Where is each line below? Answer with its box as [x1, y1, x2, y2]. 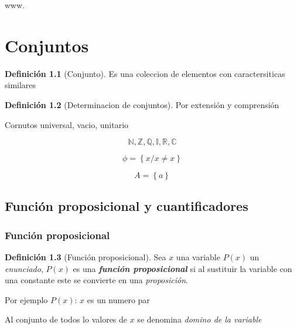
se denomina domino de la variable [137, 313, 262, 325]
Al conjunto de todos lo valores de [5, 313, 128, 325]
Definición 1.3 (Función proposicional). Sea [5, 251, 166, 263]
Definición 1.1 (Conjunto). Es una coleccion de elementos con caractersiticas [5, 67, 285, 79]
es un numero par [87, 293, 150, 305]
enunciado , [5, 262, 43, 274]
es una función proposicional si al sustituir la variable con [73, 262, 292, 274]
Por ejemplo [5, 293, 48, 305]
